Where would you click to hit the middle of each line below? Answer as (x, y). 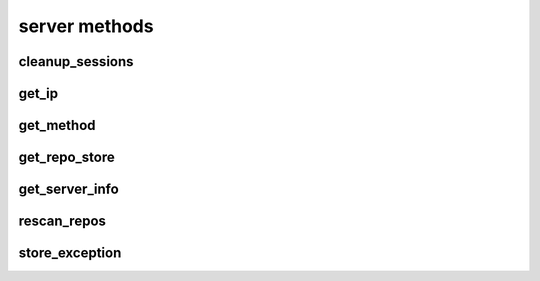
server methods (86, 26)
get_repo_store (66, 157)
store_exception (70, 253)
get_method (57, 125)
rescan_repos (62, 221)
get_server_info (68, 189)
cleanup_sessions (76, 61)
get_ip (38, 93)
